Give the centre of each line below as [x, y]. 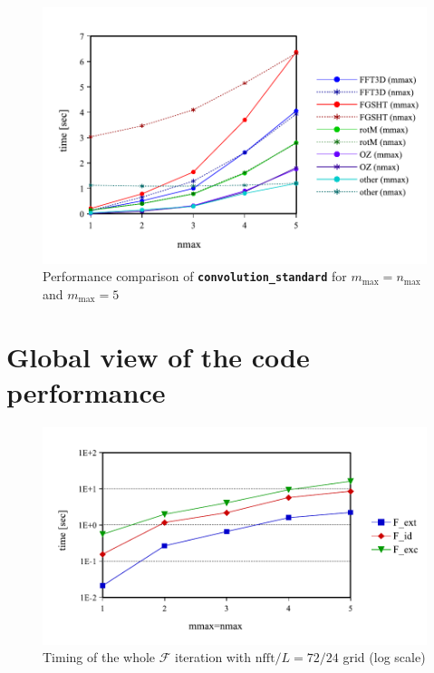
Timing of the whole [99, 657]
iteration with [213, 657]
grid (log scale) [384, 657]
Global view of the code [158, 356]
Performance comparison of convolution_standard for [195, 276]
